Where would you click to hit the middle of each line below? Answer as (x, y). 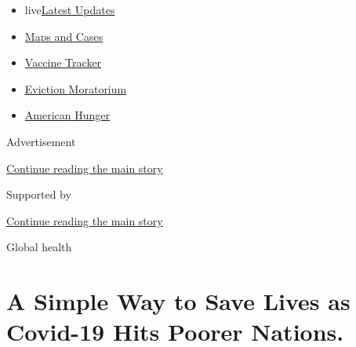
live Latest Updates (70, 9)
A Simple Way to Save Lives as (178, 301)
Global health (39, 247)
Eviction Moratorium (76, 88)
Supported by (39, 194)
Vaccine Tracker (63, 62)
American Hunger (67, 115)
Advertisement (41, 141)
